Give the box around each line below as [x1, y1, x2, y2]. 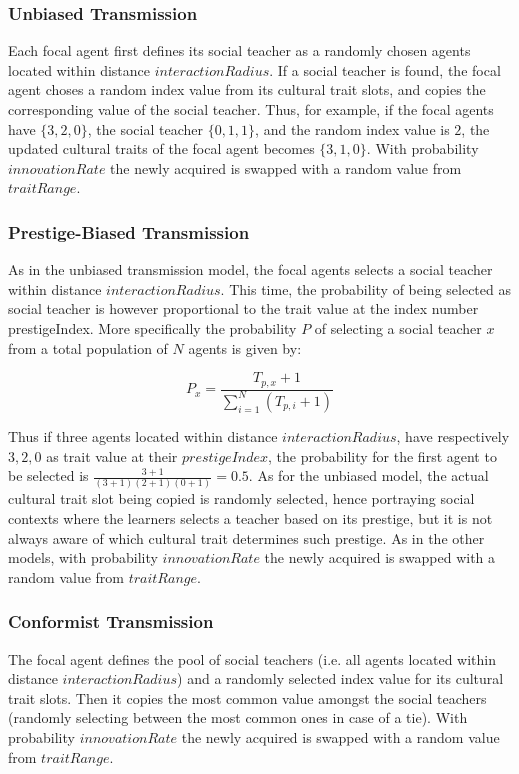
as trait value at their [46, 445, 178, 466]
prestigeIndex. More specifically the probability [8, 317, 297, 338]
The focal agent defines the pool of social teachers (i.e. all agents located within [8, 648, 496, 669]
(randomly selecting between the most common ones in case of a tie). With [8, 707, 468, 728]
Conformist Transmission [8, 609, 214, 634]
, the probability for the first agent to [268, 445, 497, 466]
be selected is [8, 465, 89, 486]
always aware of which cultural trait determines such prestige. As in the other [8, 527, 485, 548]
